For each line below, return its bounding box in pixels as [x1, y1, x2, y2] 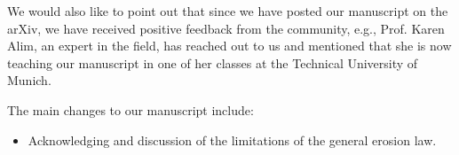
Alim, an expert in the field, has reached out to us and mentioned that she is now [7, 36, 452, 55]
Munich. [7, 71, 51, 89]
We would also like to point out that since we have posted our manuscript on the [7, 2, 448, 19]
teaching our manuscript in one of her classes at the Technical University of [7, 53, 418, 72]
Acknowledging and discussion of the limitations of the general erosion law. [28, 130, 437, 149]
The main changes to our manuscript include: [7, 100, 254, 119]
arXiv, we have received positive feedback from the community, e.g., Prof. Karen [7, 19, 445, 37]
